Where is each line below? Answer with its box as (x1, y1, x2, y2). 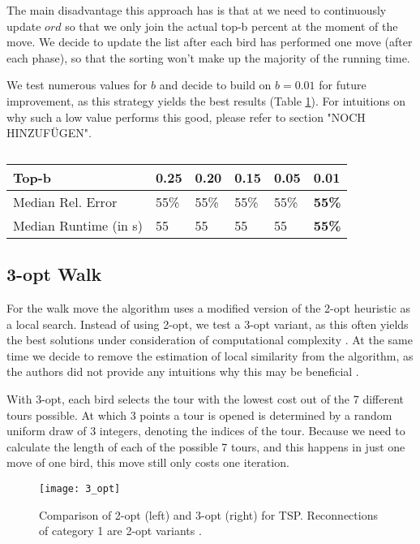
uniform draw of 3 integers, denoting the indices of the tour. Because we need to (6, 422, 405, 439)
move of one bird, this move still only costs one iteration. (6, 454, 289, 471)
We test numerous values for (6, 76, 148, 93)
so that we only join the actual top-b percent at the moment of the (65, 17, 398, 34)
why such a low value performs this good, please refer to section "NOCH (6, 108, 366, 125)
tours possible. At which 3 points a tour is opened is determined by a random (6, 406, 392, 423)
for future (319, 76, 366, 93)
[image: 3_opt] (39, 482, 121, 494)
